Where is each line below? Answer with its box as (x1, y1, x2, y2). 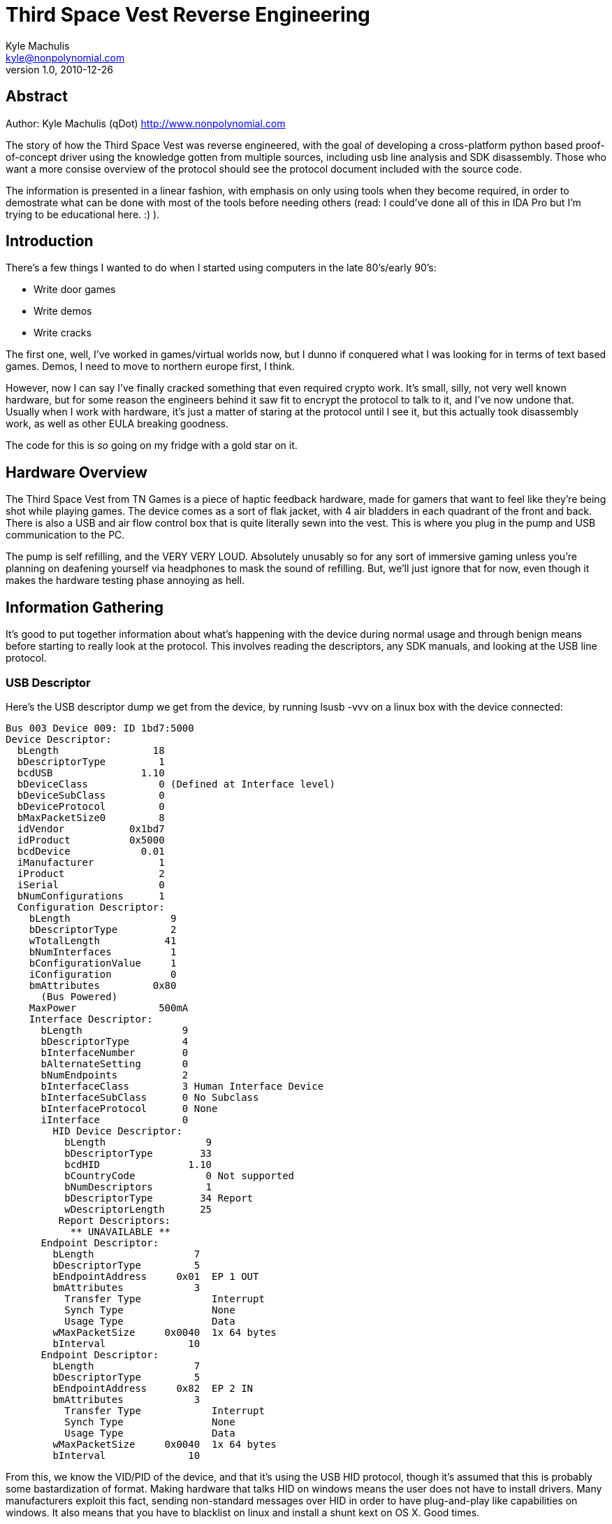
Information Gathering (6, 598, 164, 616)
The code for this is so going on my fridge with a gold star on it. (6, 439, 298, 452)
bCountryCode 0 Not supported (64, 1169, 295, 1181)
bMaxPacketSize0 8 (17, 811, 165, 823)
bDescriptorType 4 (41, 1035, 189, 1047)
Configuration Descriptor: (17, 901, 165, 913)
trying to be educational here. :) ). (6, 208, 160, 220)
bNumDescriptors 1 (64, 1181, 212, 1192)
